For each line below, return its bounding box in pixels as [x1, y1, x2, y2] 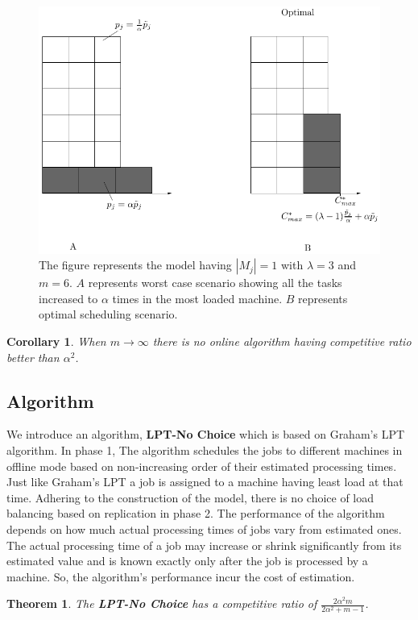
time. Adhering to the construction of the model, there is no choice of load [6, 489, 375, 506]
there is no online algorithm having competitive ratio [152, 332, 412, 349]
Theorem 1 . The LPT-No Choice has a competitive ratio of [6, 595, 317, 612]
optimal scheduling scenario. [39, 306, 178, 322]
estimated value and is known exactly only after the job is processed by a [6, 552, 368, 569]
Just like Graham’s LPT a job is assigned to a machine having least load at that [6, 473, 404, 490]
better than [6, 348, 60, 365]
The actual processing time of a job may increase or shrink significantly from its [6, 536, 402, 553]
